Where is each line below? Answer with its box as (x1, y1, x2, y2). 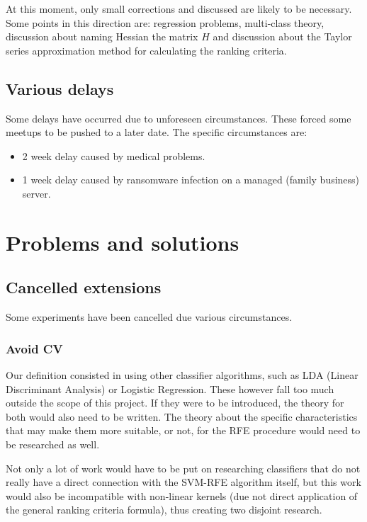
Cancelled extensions (6, 276, 162, 298)
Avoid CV (6, 339, 63, 357)
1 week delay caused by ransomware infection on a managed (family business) (22, 172, 360, 187)
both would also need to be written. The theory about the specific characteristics (6, 409, 358, 424)
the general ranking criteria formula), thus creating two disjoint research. (6, 502, 322, 517)
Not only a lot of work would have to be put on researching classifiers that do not (6, 460, 361, 475)
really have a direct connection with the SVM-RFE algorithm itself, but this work (6, 475, 361, 489)
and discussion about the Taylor (213, 29, 352, 44)
